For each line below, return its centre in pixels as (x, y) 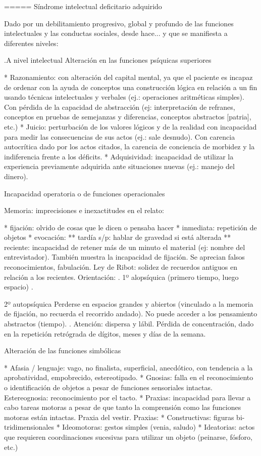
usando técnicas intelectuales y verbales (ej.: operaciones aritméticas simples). (124, 97)
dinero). (16, 176)
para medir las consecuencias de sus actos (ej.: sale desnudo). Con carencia (120, 136)
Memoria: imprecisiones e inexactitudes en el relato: (84, 210)
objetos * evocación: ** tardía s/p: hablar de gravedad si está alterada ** (118, 237)
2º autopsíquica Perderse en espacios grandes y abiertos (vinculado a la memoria (129, 303)
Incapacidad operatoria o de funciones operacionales (85, 193)
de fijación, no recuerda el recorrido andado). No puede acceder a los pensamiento (131, 314)
